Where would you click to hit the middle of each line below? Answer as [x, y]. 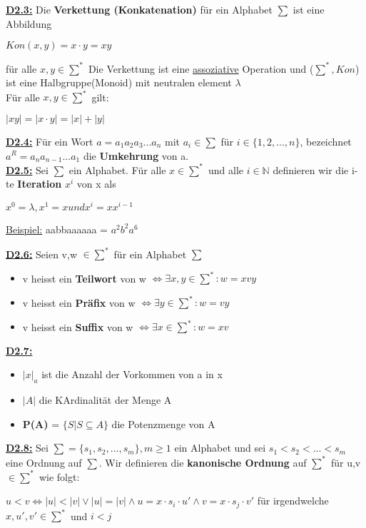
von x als [96, 184]
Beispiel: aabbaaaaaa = [57, 229]
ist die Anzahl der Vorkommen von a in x [132, 374]
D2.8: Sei [27, 448]
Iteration [40, 184]
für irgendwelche [293, 501]
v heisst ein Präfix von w [79, 302]
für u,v [346, 462]
